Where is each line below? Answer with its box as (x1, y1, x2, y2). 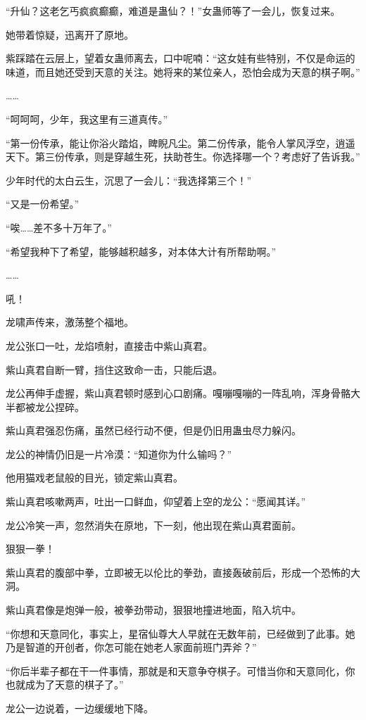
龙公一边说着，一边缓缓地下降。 (6, 701, 153, 715)
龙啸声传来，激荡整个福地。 (6, 315, 134, 329)
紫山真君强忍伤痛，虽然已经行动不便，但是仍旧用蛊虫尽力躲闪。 (6, 423, 301, 438)
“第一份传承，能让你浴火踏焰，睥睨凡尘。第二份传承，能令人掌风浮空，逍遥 (6, 135, 355, 150)
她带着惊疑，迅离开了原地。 (6, 27, 134, 42)
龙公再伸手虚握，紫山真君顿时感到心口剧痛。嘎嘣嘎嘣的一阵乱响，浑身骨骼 (6, 386, 351, 400)
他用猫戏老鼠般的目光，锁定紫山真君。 (6, 470, 183, 485)
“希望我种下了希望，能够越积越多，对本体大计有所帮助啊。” (6, 244, 277, 258)
